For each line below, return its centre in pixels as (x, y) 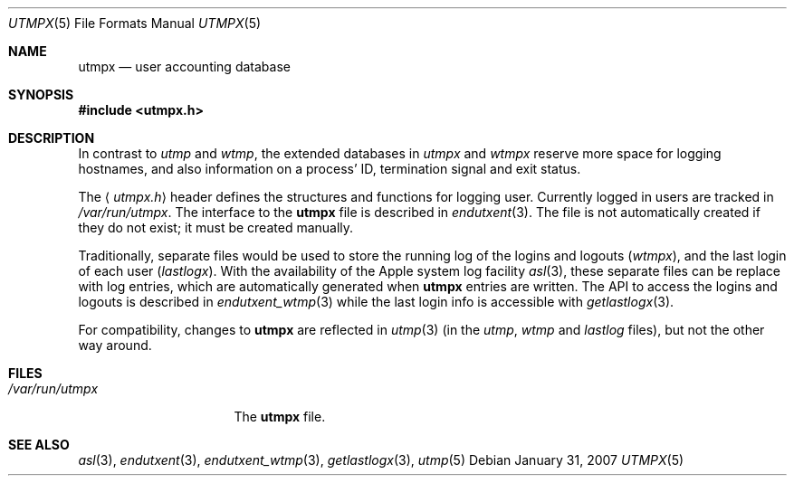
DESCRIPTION (52, 138)
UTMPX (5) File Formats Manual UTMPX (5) (135, 23)
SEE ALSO (39, 445)
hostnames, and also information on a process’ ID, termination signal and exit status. (330, 169)
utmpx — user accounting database (184, 66)
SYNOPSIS (41, 95)
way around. (115, 345)
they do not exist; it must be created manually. (216, 227)
